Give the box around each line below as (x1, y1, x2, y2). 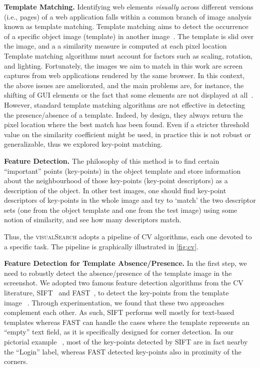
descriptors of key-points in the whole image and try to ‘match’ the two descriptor (4, 195, 256, 205)
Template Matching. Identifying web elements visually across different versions (4, 2, 253, 12)
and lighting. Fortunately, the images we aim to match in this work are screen (4, 60, 242, 71)
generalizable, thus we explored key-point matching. (4, 139, 163, 149)
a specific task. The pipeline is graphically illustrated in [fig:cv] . (4, 241, 198, 251)
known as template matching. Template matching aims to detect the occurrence (4, 21, 248, 32)
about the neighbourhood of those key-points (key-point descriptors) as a (4, 175, 228, 186)
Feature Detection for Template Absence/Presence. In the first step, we (4, 258, 247, 268)
